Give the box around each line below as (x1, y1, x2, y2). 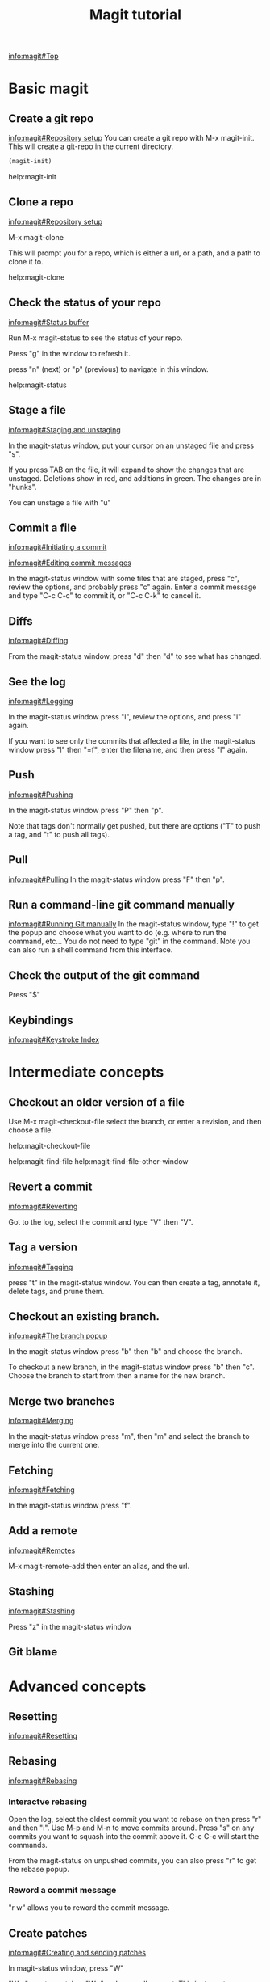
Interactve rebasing (8, 1796, 87, 1807)
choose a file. (8, 1125, 54, 1135)
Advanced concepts (8, 1677, 147, 1696)
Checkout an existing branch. (8, 1309, 160, 1323)
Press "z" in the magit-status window (8, 1621, 132, 1631)
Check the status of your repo (8, 296, 161, 310)
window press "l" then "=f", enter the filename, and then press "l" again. (8, 744, 248, 754)
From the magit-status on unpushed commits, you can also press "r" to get (8, 1856, 257, 1866)
